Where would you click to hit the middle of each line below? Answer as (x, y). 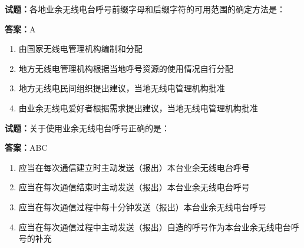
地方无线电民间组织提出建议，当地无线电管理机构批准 (122, 88)
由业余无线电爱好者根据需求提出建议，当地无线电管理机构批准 (138, 108)
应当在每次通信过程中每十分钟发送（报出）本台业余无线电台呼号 (142, 206)
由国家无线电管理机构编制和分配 (80, 49)
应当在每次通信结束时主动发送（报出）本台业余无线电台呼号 (134, 187)
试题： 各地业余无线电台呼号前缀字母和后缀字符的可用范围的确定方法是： (145, 9)
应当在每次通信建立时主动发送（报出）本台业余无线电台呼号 (134, 167)
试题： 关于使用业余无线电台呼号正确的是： (87, 128)
